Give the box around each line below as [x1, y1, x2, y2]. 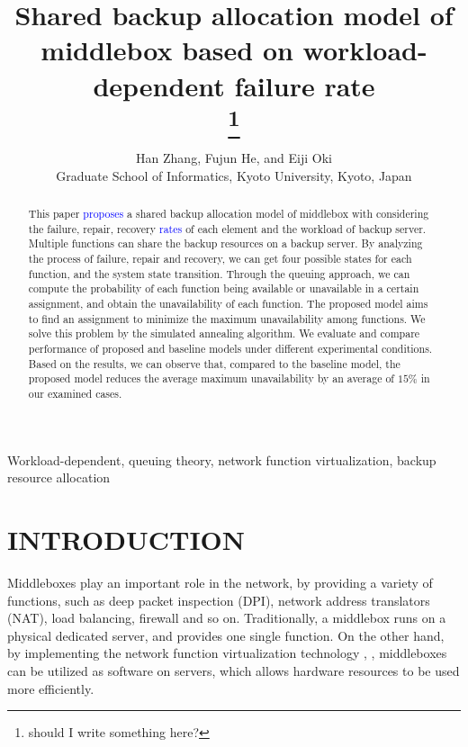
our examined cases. [28, 386, 122, 401]
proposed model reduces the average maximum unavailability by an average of [28, 371, 394, 386]
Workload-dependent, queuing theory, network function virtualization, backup [7, 450, 436, 469]
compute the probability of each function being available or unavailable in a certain [28, 281, 419, 296]
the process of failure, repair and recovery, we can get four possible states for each [28, 251, 412, 266]
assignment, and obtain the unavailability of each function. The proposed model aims [28, 296, 428, 311]
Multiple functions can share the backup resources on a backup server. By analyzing [28, 236, 423, 251]
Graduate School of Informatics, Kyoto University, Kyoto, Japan [56, 166, 412, 184]
